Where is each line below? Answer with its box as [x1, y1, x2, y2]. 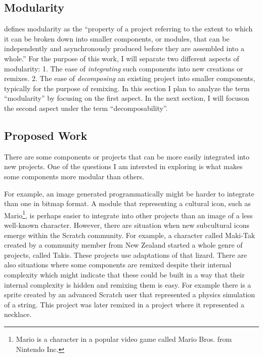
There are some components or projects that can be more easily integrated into [4, 151, 250, 162]
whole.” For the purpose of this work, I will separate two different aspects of [4, 53, 239, 63]
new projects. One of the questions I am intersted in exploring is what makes [4, 161, 243, 172]
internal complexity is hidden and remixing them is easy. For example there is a [4, 279, 251, 290]
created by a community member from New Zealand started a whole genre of [4, 240, 243, 250]
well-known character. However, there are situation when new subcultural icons [4, 219, 249, 230]
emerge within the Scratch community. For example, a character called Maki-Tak [4, 229, 255, 240]
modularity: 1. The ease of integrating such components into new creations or [4, 63, 243, 73]
